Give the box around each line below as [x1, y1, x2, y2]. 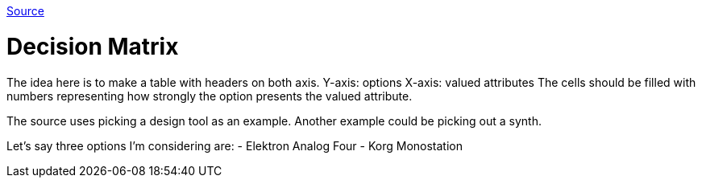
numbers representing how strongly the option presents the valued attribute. [6, 88, 413, 103]
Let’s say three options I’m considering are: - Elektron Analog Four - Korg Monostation [6, 138, 463, 153]
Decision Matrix [6, 32, 179, 60]
